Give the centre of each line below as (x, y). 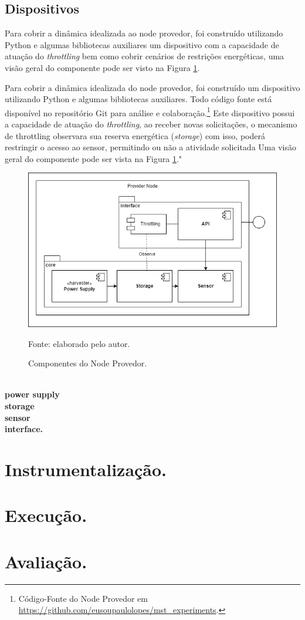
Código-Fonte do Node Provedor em (83, 598)
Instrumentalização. (86, 469)
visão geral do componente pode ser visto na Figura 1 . (102, 67)
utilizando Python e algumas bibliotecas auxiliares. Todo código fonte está (138, 99)
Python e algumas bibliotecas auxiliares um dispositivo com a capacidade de (142, 44)
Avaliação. (46, 561)
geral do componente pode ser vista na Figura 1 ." (94, 158)
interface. (24, 429)
